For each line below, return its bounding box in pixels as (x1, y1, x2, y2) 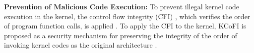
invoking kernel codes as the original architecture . (4, 40, 157, 50)
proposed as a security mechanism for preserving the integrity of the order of (4, 30, 238, 40)
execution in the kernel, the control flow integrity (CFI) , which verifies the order (4, 11, 251, 21)
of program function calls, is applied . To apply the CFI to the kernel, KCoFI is (4, 21, 247, 31)
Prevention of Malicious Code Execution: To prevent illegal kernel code (4, 1, 240, 11)
